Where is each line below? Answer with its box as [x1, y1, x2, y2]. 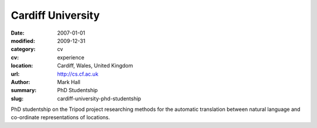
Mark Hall [57, 78, 80, 85]
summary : [11, 87, 37, 94]
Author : [11, 78, 31, 85]
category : [11, 46, 36, 53]
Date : [11, 29, 25, 36]
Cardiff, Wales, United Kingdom [57, 62, 133, 69]
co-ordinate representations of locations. [11, 114, 110, 121]
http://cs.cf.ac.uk [57, 70, 99, 78]
